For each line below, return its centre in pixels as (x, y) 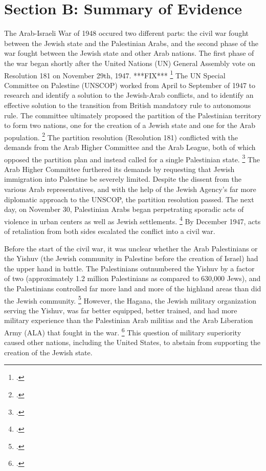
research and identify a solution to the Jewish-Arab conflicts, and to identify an (129, 95)
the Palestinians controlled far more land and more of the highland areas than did (133, 288)
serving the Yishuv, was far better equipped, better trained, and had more (121, 310)
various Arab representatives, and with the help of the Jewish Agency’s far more (130, 189)
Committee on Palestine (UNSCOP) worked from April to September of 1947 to (130, 85)
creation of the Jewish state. (48, 352)
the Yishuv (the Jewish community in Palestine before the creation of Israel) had (131, 258)
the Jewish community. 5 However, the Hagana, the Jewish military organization (130, 299)
